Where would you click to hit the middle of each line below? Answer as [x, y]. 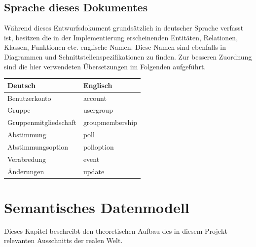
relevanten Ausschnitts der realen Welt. [63, 240]
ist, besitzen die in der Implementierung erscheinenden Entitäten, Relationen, [121, 37]
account [95, 98]
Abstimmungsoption [38, 146]
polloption [98, 146]
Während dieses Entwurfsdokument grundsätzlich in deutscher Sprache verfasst [124, 28]
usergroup [98, 110]
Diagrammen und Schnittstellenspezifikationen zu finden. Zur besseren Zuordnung [128, 56]
